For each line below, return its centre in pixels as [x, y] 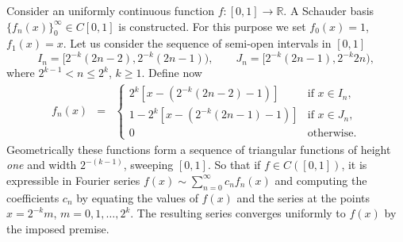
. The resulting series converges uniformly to [238, 213]
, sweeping [148, 165]
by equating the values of [137, 197]
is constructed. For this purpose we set [212, 26]
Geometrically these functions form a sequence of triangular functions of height [199, 149]
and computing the [321, 180]
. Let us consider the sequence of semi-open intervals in [197, 43]
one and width [42, 165]
